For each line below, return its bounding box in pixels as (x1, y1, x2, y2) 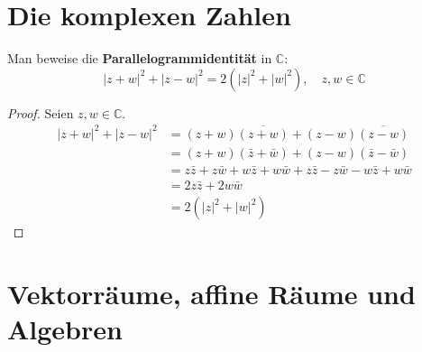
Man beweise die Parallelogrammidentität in (7, 49, 272, 68)
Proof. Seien (7, 103, 74, 122)
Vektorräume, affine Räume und (7, 274, 416, 311)
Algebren (7, 310, 123, 347)
